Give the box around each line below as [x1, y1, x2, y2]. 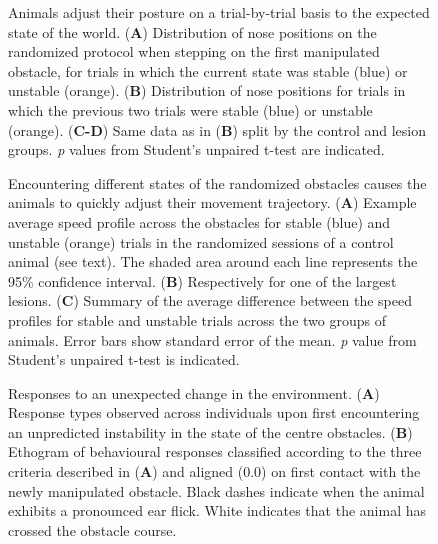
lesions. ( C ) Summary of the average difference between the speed [8, 290, 412, 311]
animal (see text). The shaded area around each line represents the [8, 251, 418, 272]
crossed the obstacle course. [8, 519, 177, 540]
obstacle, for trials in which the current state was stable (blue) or [8, 60, 408, 81]
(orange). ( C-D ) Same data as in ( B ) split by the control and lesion [8, 119, 426, 140]
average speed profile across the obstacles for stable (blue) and [8, 211, 391, 232]
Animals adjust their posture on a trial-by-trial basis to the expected [8, 2, 430, 22]
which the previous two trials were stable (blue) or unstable [8, 99, 373, 120]
